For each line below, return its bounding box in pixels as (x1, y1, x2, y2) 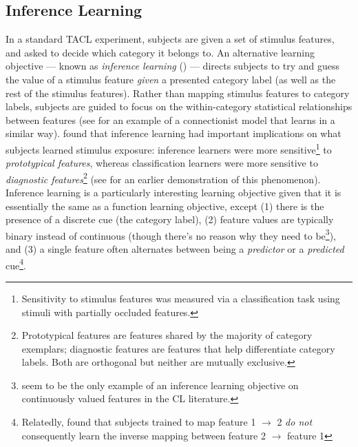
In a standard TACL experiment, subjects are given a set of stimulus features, (6, 32, 335, 46)
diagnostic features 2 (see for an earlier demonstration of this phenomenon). (6, 169, 321, 186)
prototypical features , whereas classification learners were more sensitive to (6, 156, 318, 170)
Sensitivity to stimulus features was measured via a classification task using (21, 291, 340, 305)
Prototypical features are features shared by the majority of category (21, 328, 313, 342)
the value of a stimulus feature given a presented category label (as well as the (6, 72, 336, 86)
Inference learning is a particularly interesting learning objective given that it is (6, 185, 341, 200)
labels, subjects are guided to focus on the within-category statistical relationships (6, 99, 352, 114)
